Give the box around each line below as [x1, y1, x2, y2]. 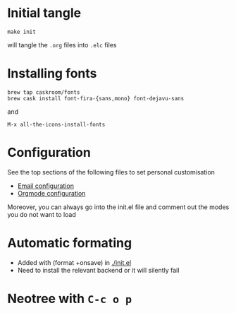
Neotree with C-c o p [7, 290, 132, 307]
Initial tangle [7, 5, 82, 21]
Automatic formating [7, 235, 132, 251]
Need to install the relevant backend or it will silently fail [17, 266, 180, 274]
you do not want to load [7, 210, 76, 218]
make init [7, 28, 37, 35]
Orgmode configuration [17, 189, 86, 197]
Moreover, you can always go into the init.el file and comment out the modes [7, 203, 230, 211]
